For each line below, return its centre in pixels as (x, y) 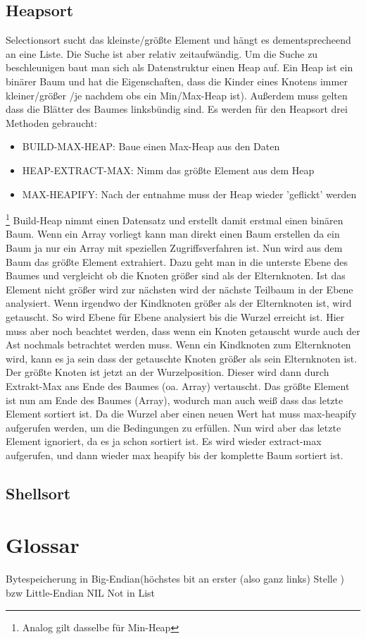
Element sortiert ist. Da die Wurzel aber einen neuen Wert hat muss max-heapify (181, 414)
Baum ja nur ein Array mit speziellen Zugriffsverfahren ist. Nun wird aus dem (174, 247)
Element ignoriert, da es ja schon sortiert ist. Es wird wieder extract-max (164, 441)
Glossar (43, 545)
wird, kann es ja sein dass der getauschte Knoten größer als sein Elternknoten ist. (182, 358)
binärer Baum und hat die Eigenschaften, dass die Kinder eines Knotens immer (177, 81)
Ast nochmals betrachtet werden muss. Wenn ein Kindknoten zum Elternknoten (178, 345)
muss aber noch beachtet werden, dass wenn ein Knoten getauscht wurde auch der (183, 330)
